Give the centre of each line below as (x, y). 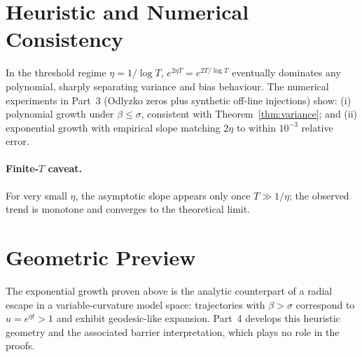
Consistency (65, 39)
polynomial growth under (60, 114)
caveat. (65, 168)
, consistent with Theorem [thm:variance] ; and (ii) (249, 114)
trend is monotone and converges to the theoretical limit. (128, 209)
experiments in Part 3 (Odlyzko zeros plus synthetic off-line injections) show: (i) (179, 100)
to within (256, 127)
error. (18, 141)
